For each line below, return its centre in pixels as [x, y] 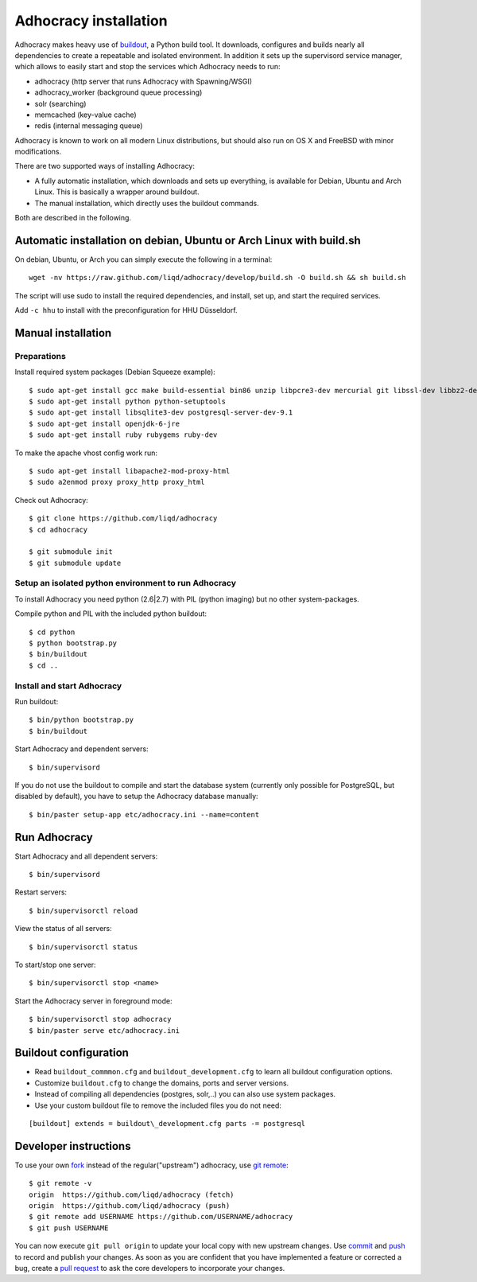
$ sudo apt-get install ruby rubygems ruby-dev [123, 435]
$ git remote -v [60, 1183]
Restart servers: [41, 892]
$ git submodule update [75, 563]
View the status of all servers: [63, 929]
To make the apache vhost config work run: [86, 453]
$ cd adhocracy [58, 530]
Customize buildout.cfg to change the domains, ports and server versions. [162, 1083]
